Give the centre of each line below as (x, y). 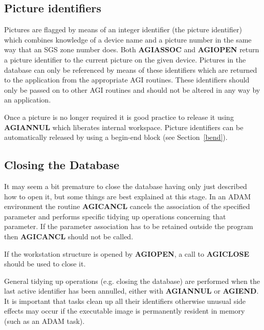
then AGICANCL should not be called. (69, 236)
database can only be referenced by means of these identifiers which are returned (131, 69)
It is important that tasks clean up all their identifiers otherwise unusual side (125, 301)
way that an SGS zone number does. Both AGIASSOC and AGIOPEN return (132, 49)
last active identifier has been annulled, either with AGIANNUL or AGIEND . (131, 291)
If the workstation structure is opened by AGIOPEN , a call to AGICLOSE (127, 253)
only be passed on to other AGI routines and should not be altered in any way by (132, 89)
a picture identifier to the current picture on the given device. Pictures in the (125, 59)
